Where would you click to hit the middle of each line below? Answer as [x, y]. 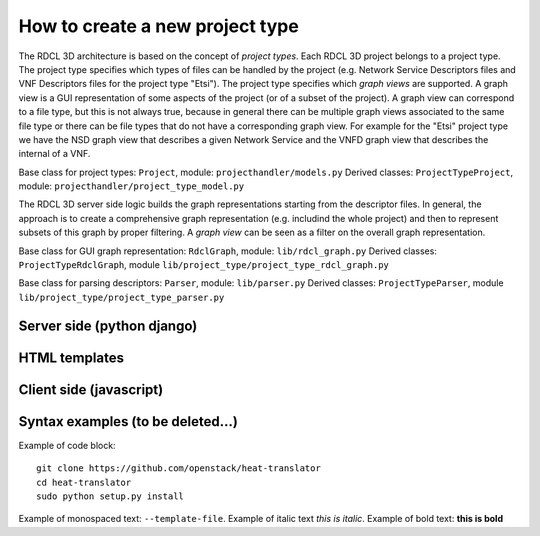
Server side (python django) [108, 325]
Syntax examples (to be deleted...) [128, 421]
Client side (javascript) [91, 389]
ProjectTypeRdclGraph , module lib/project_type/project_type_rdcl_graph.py [203, 265]
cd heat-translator [84, 482]
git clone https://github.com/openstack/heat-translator [179, 468]
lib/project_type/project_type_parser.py [121, 297]
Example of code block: [67, 445]
